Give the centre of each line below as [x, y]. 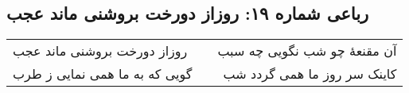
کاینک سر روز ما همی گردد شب [310, 74]
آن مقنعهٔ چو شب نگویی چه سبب [307, 51]
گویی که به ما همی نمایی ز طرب [103, 74]
